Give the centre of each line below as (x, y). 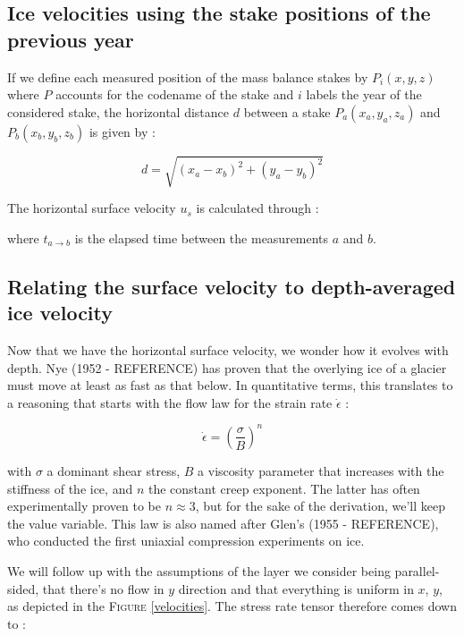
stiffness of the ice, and (70, 488)
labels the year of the (364, 94)
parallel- (417, 570)
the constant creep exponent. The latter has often (284, 488)
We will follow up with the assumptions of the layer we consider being (199, 570)
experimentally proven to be (84, 506)
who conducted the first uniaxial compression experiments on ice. (186, 541)
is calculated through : (257, 208)
